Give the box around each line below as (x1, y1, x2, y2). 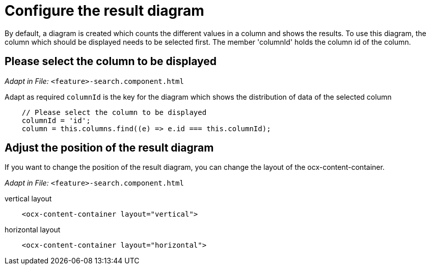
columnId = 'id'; (21, 116, 91, 125)
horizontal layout (5, 225, 61, 234)
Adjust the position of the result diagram (5, 141, 214, 155)
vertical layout (5, 194, 52, 203)
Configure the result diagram (5, 2, 204, 19)
